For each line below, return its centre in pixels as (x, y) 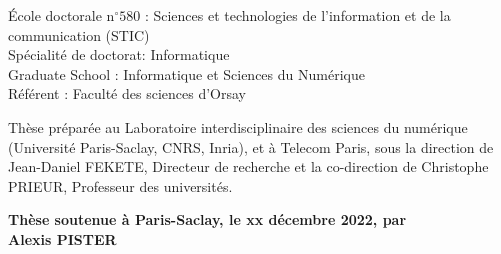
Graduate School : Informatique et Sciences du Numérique (186, 73)
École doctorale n (61, 15)
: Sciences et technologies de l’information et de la (297, 15)
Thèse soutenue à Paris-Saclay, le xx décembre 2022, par (207, 219)
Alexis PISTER (62, 238)
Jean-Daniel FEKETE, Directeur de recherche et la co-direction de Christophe (248, 166)
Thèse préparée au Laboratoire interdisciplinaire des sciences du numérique (238, 126)
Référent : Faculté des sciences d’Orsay (127, 93)
